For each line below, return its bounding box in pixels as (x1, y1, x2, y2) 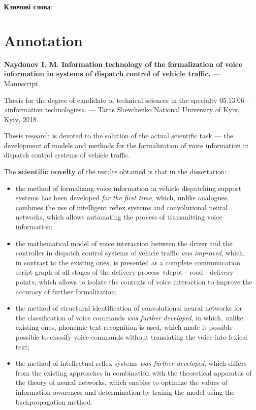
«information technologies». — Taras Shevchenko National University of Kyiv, (4, 104, 240, 115)
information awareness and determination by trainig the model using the (15, 386, 235, 397)
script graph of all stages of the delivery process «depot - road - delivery (15, 267, 234, 277)
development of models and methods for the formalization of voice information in (4, 140, 249, 150)
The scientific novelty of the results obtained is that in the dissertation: (4, 166, 227, 177)
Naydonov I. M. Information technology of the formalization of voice (4, 59, 243, 69)
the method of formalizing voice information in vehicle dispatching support (15, 183, 242, 193)
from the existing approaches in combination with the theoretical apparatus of (15, 367, 252, 378)
